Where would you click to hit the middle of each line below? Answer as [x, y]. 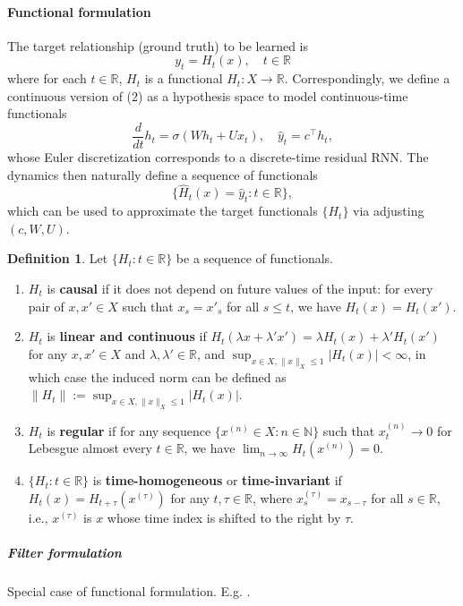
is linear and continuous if [127, 336]
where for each [47, 78]
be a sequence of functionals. [254, 258]
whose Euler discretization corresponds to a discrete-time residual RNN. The [218, 157]
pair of [46, 306]
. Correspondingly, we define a [367, 78]
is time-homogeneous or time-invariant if [217, 480]
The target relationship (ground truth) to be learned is [158, 45]
